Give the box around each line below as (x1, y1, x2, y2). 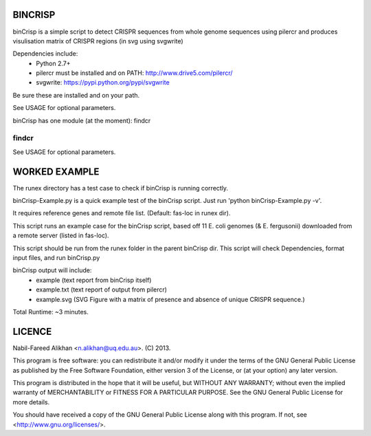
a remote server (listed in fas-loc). (12, 231, 109, 240)
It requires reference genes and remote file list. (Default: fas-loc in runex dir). (12, 209, 231, 217)
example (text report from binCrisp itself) (36, 276, 152, 284)
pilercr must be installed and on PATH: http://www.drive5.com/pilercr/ (36, 69, 233, 77)
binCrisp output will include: (12, 266, 92, 274)
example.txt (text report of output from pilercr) (36, 285, 168, 294)
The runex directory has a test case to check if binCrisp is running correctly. (12, 184, 229, 192)
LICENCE (12, 325, 52, 337)
